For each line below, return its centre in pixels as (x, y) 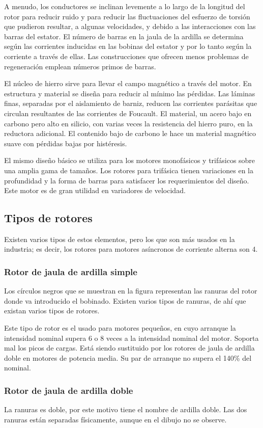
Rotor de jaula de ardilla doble (69, 390)
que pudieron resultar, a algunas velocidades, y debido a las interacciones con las (130, 26)
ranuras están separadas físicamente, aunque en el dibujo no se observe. (115, 419)
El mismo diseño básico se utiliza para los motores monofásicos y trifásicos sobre (130, 160)
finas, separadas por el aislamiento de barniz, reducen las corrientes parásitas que (131, 103)
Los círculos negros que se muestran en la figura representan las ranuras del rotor (131, 291)
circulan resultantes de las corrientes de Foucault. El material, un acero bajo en (128, 113)
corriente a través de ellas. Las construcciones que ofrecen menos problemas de (126, 56)
